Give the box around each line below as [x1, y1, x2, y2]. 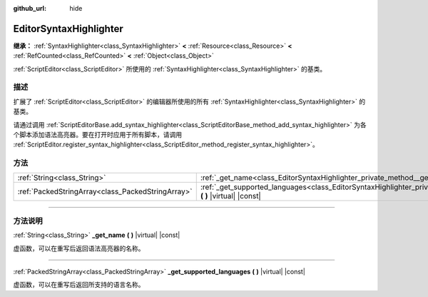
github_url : [13, 4, 46, 12]
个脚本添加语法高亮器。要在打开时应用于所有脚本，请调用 [13, 131, 182, 139]
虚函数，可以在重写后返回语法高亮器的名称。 [13, 243, 145, 253]
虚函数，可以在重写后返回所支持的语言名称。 [13, 281, 145, 289]
